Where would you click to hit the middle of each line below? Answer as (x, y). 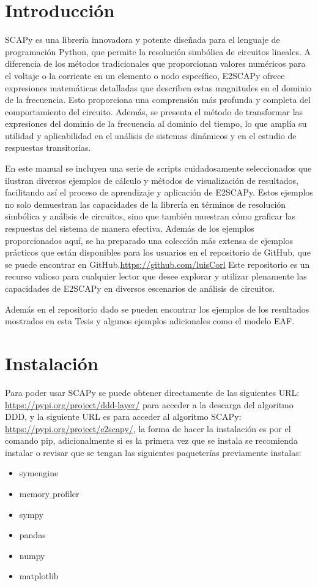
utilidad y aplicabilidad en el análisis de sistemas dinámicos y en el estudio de (151, 135)
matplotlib (39, 576)
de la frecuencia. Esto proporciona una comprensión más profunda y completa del (158, 100)
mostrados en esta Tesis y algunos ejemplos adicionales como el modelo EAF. (150, 321)
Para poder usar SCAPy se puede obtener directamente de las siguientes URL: (152, 392)
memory (35, 494)
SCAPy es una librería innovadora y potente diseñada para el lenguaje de (142, 40)
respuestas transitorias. (48, 147)
